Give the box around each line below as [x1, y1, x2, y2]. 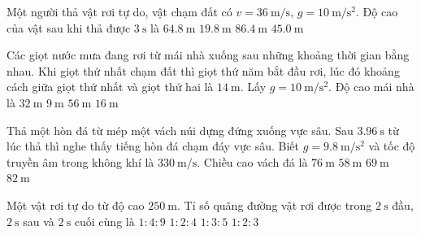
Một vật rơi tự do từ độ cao [7, 196, 145, 213]
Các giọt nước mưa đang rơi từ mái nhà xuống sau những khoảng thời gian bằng [7, 46, 410, 63]
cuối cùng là [74, 212, 135, 229]
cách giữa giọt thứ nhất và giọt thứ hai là [7, 78, 214, 95]
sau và [23, 212, 54, 229]
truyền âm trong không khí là [7, 153, 154, 170]
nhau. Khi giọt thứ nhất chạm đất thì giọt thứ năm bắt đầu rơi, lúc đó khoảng [7, 62, 400, 79]
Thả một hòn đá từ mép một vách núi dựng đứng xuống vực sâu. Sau [7, 121, 354, 138]
